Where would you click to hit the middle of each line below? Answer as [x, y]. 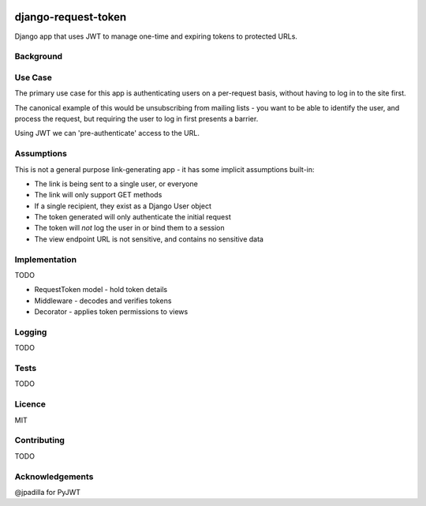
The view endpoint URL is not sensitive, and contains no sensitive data [149, 239]
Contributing [39, 440]
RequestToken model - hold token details [101, 290]
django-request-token [71, 17]
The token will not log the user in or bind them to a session [129, 228]
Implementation [46, 259]
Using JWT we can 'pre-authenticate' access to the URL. [107, 133]
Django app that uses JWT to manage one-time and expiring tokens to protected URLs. [156, 36]
